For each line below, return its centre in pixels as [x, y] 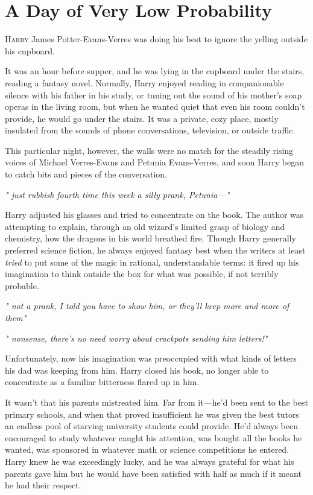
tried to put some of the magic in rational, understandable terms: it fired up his [152, 262]
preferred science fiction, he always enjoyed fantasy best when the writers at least [155, 250]
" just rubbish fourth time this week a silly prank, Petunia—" [117, 194]
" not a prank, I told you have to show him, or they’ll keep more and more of [147, 306]
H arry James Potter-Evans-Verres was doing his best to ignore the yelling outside [156, 39]
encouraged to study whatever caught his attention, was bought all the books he [153, 437]
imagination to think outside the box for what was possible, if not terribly [142, 274]
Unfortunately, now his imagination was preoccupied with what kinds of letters [151, 358]
